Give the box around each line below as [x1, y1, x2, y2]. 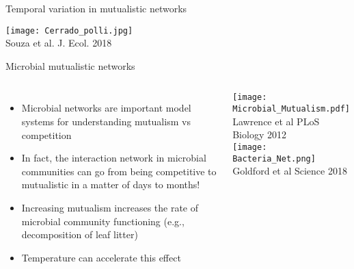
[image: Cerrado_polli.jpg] [5, 25, 133, 36]
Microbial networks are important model [21, 101, 191, 115]
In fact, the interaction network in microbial [21, 151, 206, 165]
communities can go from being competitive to [21, 164, 217, 178]
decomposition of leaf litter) [21, 227, 138, 242]
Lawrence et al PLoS [232, 114, 320, 128]
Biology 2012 [232, 127, 286, 142]
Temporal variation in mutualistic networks [5, 1, 187, 15]
